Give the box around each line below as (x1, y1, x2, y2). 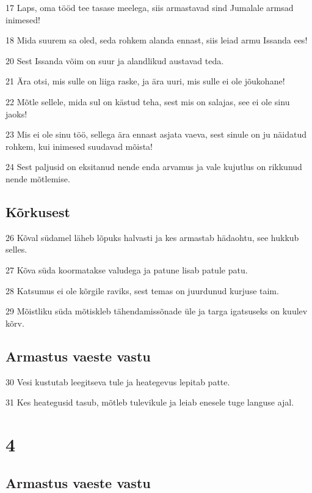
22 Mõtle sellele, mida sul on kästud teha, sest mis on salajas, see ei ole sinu (5, 95, 290, 108)
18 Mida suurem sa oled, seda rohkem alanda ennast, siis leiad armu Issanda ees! (5, 34, 308, 46)
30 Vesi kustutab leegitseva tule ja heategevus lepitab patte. (5, 375, 230, 388)
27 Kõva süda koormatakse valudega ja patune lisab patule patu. (5, 263, 248, 276)
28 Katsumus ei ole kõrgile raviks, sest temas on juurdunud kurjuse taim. (5, 284, 279, 297)
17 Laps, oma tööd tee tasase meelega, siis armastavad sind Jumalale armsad (5, 1, 294, 13)
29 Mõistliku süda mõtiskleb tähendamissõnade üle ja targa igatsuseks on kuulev (5, 305, 308, 317)
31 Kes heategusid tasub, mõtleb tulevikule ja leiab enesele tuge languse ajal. (5, 396, 294, 409)
